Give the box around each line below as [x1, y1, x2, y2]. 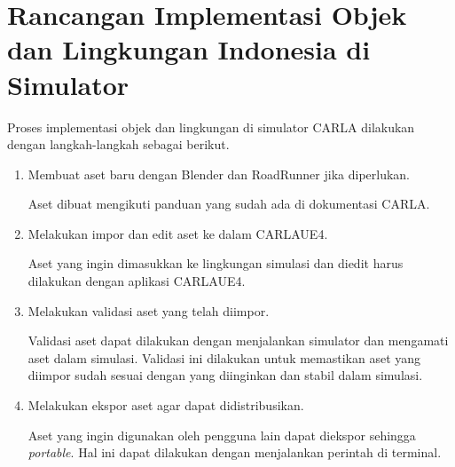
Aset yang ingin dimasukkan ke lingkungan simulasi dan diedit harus [27, 254, 404, 273]
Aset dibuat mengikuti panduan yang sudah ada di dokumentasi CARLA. [27, 194, 430, 213]
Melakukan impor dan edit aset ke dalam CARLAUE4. [27, 224, 328, 242]
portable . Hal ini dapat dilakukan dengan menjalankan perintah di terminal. [27, 443, 442, 462]
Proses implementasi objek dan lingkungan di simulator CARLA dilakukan [7, 117, 415, 136]
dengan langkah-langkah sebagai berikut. [7, 135, 230, 154]
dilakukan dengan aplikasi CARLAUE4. [27, 272, 246, 290]
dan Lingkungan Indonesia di [7, 31, 371, 67]
